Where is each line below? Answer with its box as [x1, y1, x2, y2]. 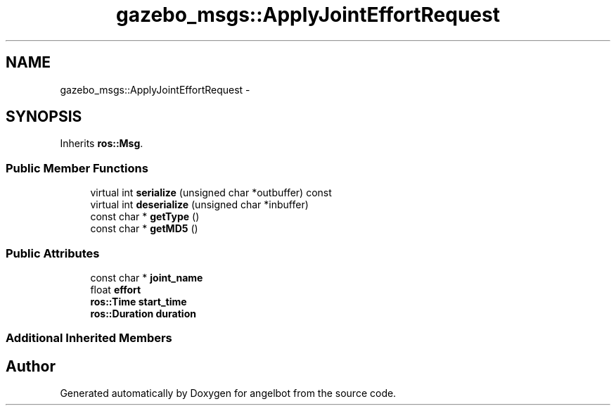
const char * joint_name [90, 271, 203, 284]
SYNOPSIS [6, 108, 82, 126]
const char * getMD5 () [90, 222, 198, 235]
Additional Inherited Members [6, 331, 172, 346]
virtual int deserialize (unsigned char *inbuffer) [90, 198, 309, 211]
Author [6, 357, 56, 375]
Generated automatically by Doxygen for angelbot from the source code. [60, 387, 397, 400]
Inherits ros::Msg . [60, 137, 143, 150]
